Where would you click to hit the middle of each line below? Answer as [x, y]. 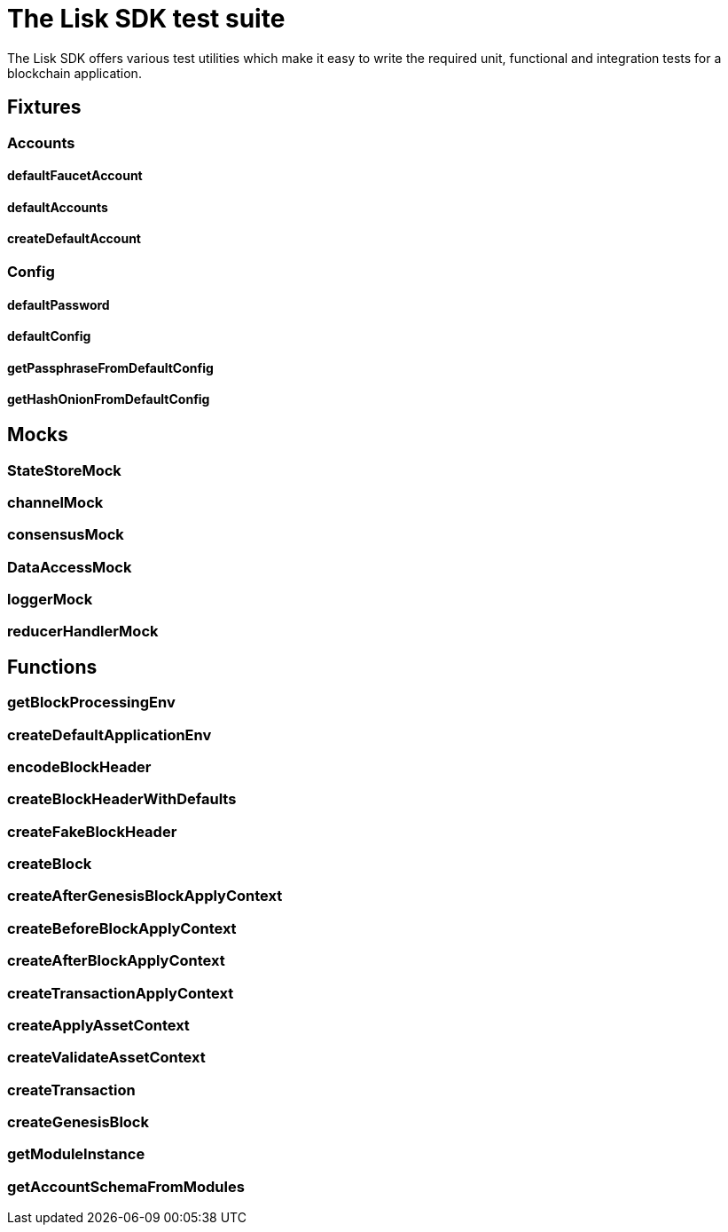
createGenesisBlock [78, 1122]
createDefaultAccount [74, 239]
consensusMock [66, 535]
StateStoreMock [64, 470]
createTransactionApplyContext [121, 993]
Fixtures [44, 107]
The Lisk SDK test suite [146, 19]
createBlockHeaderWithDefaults [122, 799]
